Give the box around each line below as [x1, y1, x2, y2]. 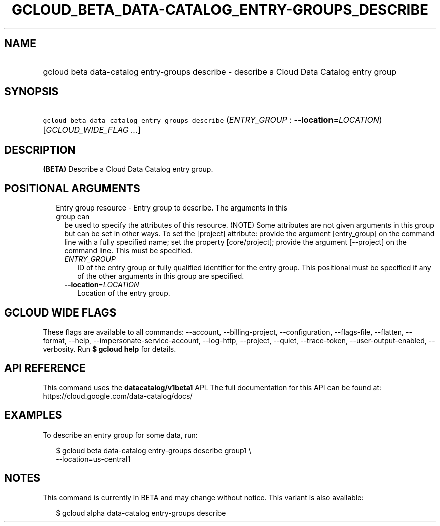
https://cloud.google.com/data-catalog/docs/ [43, 391, 193, 400]
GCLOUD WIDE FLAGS [4, 306, 117, 319]
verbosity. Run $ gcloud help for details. [43, 344, 176, 353]
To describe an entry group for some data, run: [43, 430, 198, 439]
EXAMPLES [4, 409, 62, 422]
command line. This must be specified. [64, 246, 193, 255]
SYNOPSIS [4, 85, 59, 98]
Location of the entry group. [77, 289, 170, 298]
